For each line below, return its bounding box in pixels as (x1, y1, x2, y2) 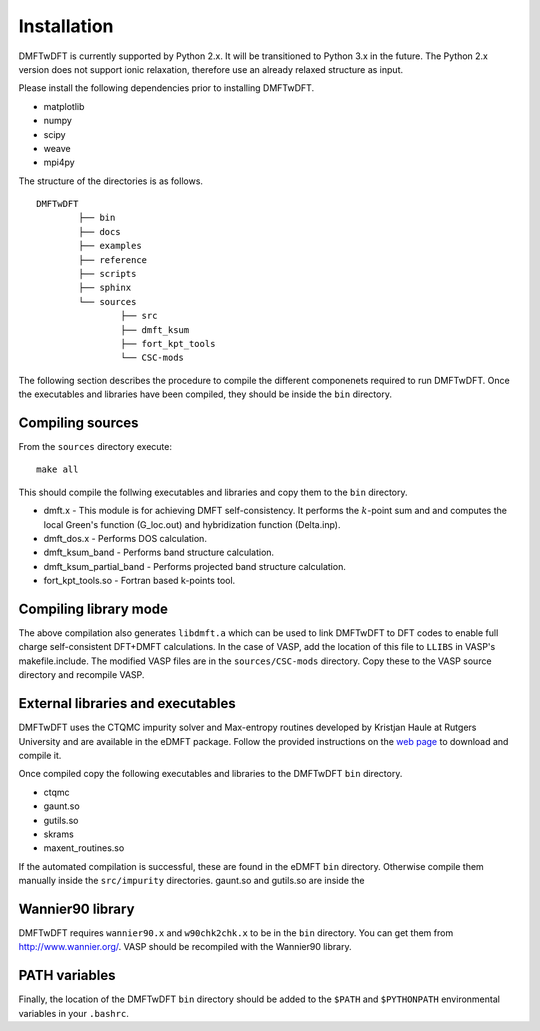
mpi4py (43, 156, 75, 169)
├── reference (78, 254, 148, 265)
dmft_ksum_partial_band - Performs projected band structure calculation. (43, 560, 347, 572)
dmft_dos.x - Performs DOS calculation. (43, 533, 207, 544)
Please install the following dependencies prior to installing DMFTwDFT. (18, 82, 315, 94)
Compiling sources (18, 414, 139, 431)
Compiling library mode (18, 600, 169, 617)
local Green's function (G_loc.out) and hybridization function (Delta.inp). (43, 518, 341, 530)
